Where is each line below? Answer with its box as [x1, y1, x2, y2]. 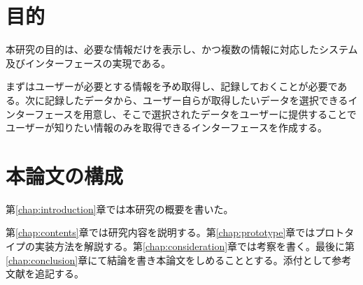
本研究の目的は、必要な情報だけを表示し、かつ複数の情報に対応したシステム [6, 42, 358, 57]
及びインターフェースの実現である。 [6, 55, 171, 70]
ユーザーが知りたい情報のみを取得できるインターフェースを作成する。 [6, 120, 327, 135]
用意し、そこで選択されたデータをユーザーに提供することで [83, 106, 357, 121]
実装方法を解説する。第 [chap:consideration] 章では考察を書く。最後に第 [34, 239, 355, 253]
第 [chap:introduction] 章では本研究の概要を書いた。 [6, 201, 234, 216]
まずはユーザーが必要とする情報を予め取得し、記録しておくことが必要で [6, 79, 338, 94]
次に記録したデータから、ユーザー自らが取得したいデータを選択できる [24, 92, 348, 107]
